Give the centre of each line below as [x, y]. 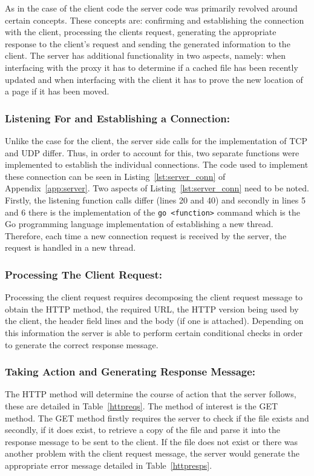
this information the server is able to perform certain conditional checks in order [154, 332]
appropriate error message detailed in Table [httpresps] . [109, 465]
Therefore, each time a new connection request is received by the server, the [146, 235]
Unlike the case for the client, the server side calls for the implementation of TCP [156, 140]
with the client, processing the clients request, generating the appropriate [141, 32]
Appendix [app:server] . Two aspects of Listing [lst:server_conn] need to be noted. [157, 188]
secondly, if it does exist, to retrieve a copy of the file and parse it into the [143, 430]
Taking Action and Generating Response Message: [130, 372]
